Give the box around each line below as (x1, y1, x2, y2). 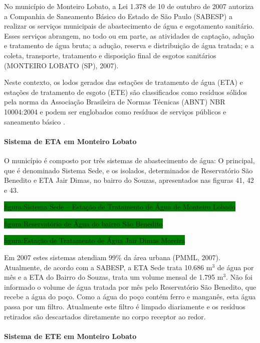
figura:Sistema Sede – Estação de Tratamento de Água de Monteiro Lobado (4, 201, 236, 212)
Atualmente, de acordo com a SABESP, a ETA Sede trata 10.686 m (4, 262, 212, 272)
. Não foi (226, 272, 252, 282)
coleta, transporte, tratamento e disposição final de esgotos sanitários (4, 50, 216, 60)
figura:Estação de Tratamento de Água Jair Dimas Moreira (4, 235, 185, 246)
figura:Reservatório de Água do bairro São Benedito (4, 218, 163, 228)
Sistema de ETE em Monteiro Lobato (4, 330, 137, 341)
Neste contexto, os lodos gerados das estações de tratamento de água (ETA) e (4, 77, 243, 87)
